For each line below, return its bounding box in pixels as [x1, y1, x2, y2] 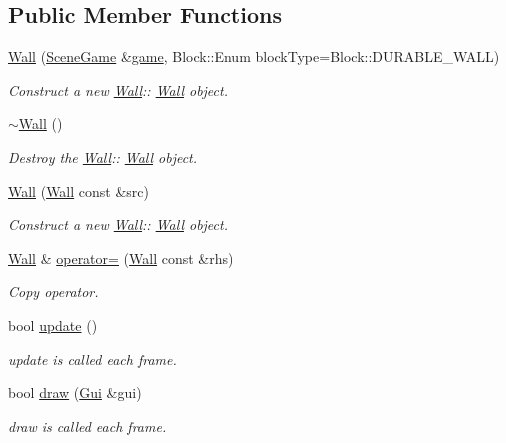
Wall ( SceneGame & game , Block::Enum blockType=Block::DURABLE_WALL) [8, 46, 500, 67]
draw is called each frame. [8, 415, 167, 436]
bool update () [8, 314, 98, 335]
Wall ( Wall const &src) [8, 180, 149, 201]
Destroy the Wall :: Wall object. [8, 146, 198, 167]
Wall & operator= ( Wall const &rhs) [8, 247, 234, 268]
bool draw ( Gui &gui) [8, 382, 142, 403]
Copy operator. [8, 281, 99, 302]
